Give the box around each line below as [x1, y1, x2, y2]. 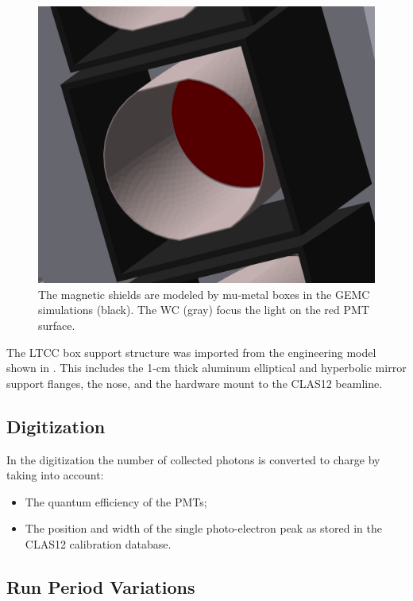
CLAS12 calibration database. [25, 535, 172, 552]
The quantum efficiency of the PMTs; [25, 493, 207, 510]
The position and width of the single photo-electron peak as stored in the [25, 520, 382, 537]
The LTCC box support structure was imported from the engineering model [6, 343, 376, 360]
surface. [38, 317, 75, 333]
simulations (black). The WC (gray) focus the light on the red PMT [38, 301, 370, 318]
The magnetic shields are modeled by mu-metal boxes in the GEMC [38, 285, 370, 302]
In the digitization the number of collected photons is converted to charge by [6, 451, 380, 467]
